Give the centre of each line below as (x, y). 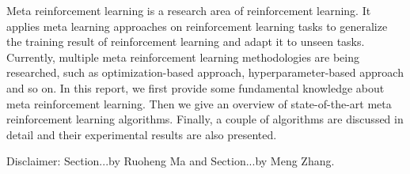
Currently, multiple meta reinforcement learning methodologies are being (183, 57)
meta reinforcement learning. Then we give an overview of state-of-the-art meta (199, 103)
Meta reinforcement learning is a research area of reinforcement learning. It (189, 10)
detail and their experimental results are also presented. (142, 134)
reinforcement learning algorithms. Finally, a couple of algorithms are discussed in (205, 119)
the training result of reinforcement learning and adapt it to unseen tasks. (186, 42)
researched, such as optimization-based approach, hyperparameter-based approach (205, 72)
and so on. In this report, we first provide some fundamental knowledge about (196, 87)
